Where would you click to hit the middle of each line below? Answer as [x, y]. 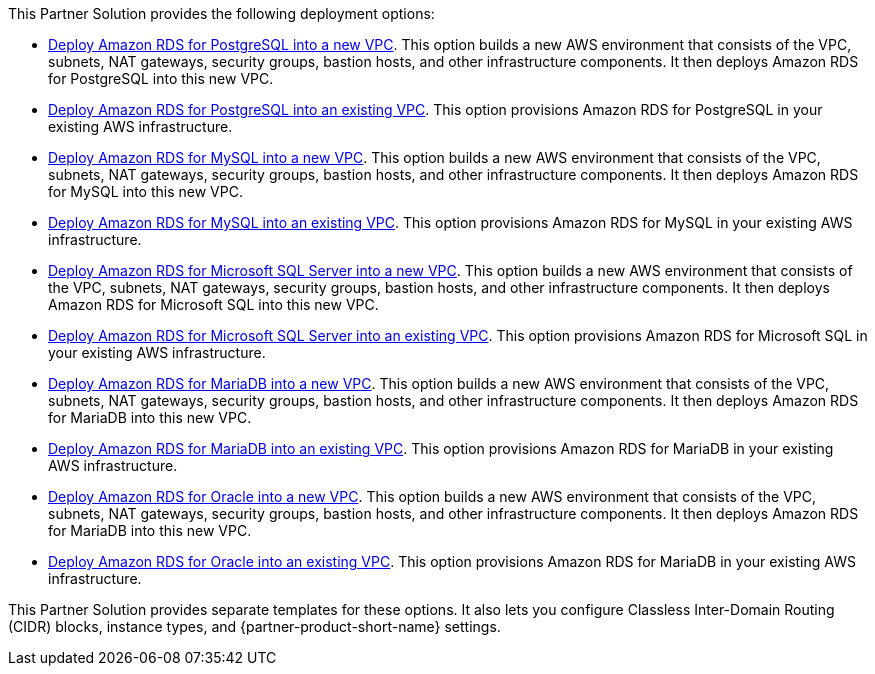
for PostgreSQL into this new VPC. [161, 78]
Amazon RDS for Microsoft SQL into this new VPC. [213, 304]
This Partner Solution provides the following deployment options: [221, 13]
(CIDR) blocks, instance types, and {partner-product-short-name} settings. [254, 626]
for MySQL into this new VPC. [145, 191]
